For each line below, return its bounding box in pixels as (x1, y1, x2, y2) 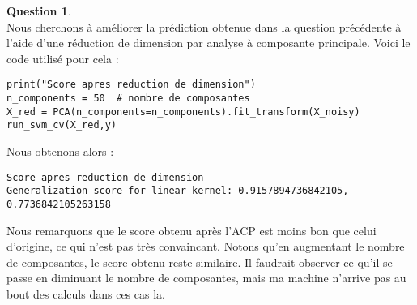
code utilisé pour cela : (6, 49, 119, 67)
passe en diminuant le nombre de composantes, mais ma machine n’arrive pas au (6, 269, 406, 286)
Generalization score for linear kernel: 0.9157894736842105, (6, 185, 349, 197)
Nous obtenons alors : (6, 143, 114, 159)
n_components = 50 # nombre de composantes (6, 92, 250, 105)
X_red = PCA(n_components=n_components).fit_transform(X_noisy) (6, 105, 360, 118)
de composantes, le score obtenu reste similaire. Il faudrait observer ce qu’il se (6, 253, 393, 270)
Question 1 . (6, 2, 71, 19)
